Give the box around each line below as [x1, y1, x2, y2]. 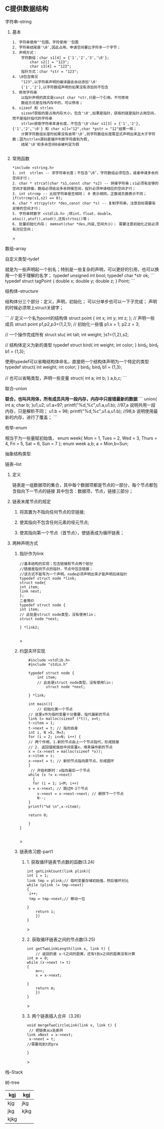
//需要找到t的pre [26, 1042, 59, 1047]
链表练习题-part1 [19, 849, 53, 855]
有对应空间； [12, 227, 35, 232]
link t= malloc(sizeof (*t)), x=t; [28, 716, 101, 721]
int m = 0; [26, 956, 49, 961]
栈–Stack [5, 1069, 23, 1075]
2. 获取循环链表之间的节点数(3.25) [26, 936, 96, 942]
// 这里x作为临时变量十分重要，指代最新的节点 [28, 712, 110, 717]
